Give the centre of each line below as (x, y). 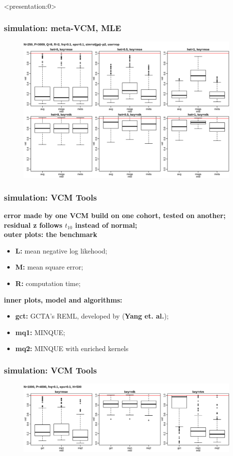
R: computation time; (48, 283)
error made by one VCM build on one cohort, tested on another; (115, 215)
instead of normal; (106, 225)
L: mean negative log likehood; (61, 250)
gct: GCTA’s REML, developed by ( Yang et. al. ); (92, 316)
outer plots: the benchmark (51, 234)
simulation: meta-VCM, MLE (63, 27)
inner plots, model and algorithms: (63, 299)
